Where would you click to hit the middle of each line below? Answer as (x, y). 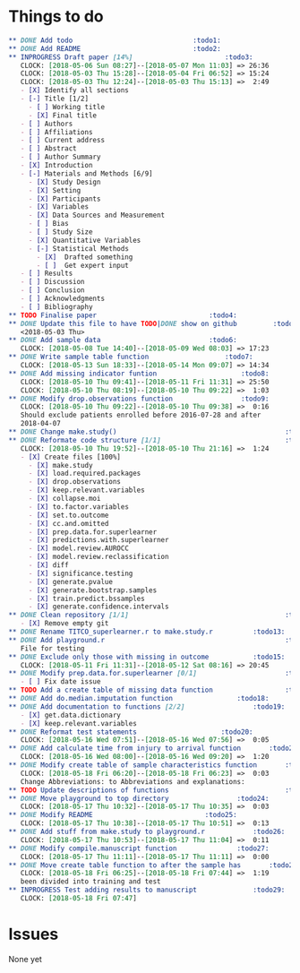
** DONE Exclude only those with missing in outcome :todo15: (147, 657)
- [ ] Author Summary (60, 157)
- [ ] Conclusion (53, 290)
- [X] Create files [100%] (71, 457)
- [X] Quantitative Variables (85, 240)
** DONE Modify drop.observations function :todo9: (139, 399)
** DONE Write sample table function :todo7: (131, 357)
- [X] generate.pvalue (71, 581)
